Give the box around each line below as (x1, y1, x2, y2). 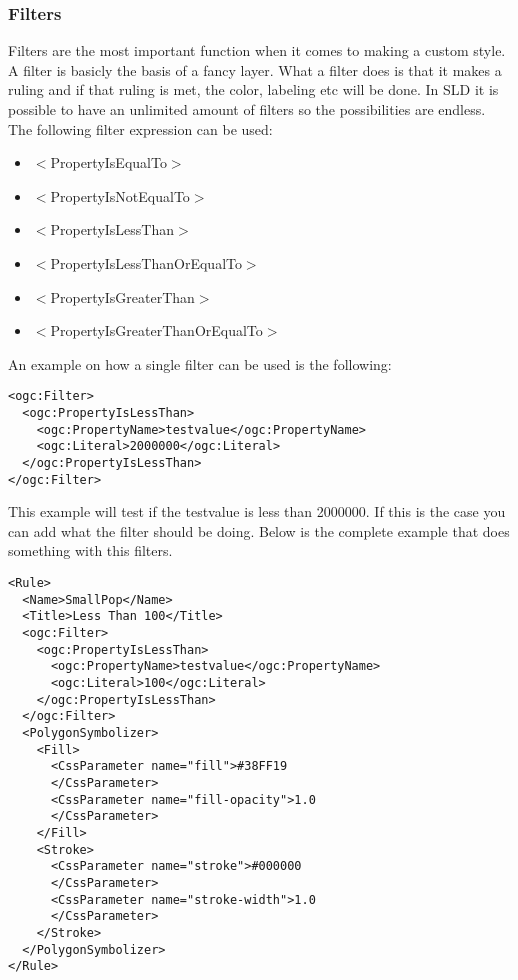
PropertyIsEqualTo (50, 152, 167, 173)
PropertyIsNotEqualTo (50, 185, 190, 206)
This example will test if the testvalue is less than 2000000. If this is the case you (8, 501, 506, 522)
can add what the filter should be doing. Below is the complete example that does (8, 520, 510, 541)
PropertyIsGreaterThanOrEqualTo (50, 320, 263, 341)
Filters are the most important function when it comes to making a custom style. (8, 40, 506, 61)
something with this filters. (8, 540, 173, 561)
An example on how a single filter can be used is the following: (8, 353, 392, 374)
